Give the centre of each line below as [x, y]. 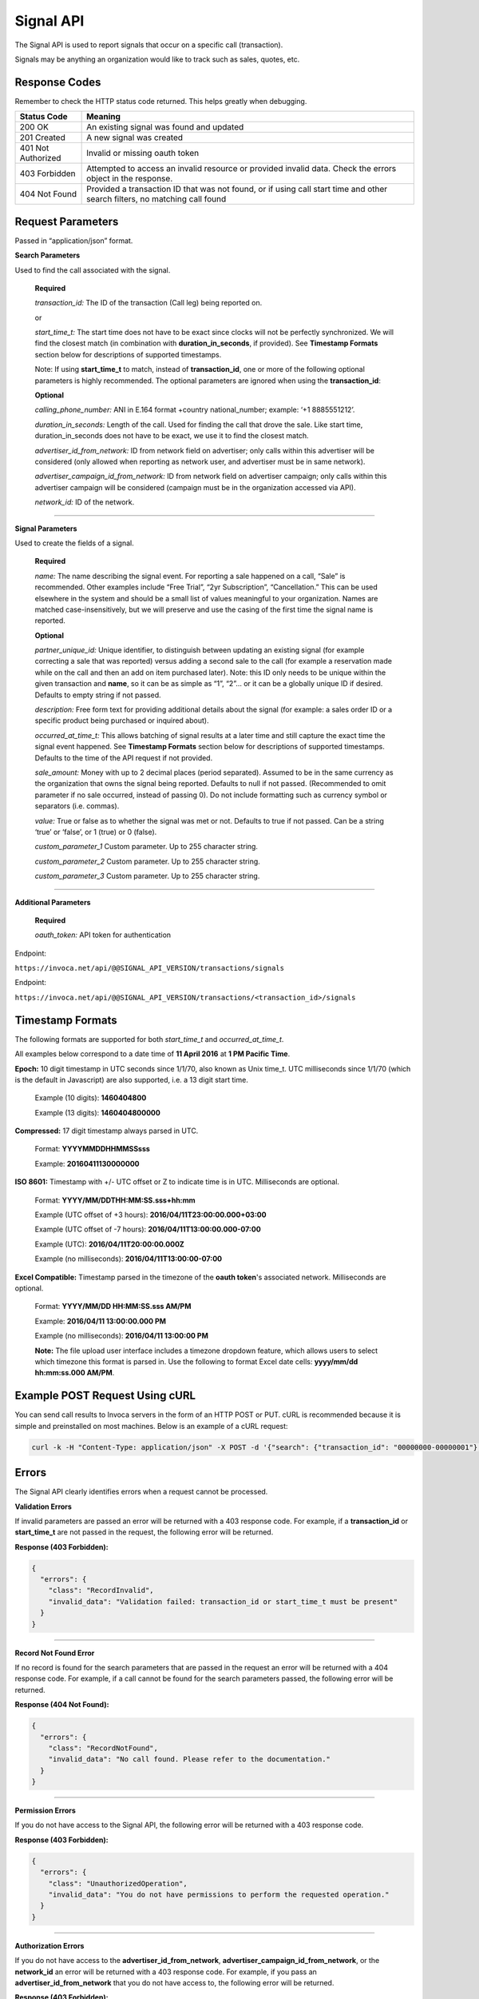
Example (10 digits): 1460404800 [91, 1098]
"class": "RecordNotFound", [103, 1748]
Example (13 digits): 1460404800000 [98, 1112]
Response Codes [58, 82]
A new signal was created [135, 138]
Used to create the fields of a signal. [75, 543]
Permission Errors [45, 1810]
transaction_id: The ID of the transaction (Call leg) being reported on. [148, 303]
